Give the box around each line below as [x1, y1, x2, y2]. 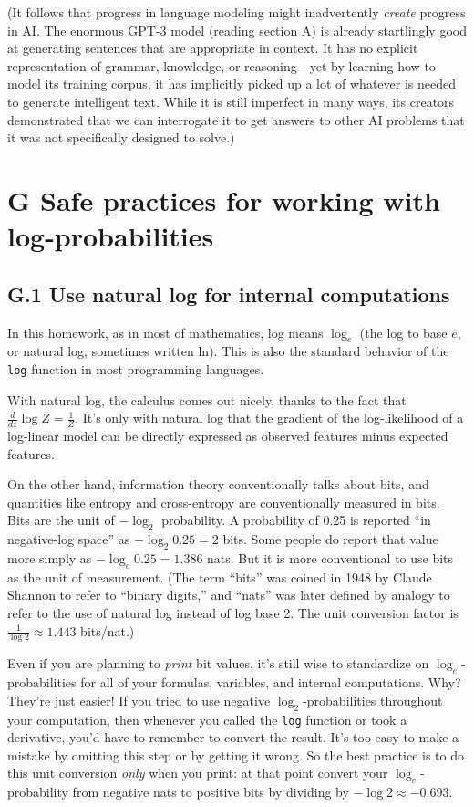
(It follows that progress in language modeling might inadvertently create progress [7, 3, 466, 21]
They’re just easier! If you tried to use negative [7, 690, 271, 709]
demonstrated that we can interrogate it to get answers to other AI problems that [7, 110, 465, 129]
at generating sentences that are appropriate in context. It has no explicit [7, 38, 418, 58]
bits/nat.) [80, 621, 135, 640]
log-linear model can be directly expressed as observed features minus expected [7, 425, 448, 445]
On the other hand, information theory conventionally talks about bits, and [7, 475, 429, 494]
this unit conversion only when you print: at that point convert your [7, 763, 388, 782]
